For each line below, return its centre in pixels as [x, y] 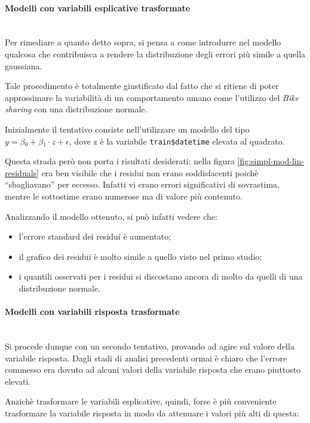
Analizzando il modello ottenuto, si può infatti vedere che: [111, 216]
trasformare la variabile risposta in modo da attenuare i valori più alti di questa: [152, 413]
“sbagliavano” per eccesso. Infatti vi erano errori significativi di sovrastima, [142, 184]
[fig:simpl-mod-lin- [271, 161]
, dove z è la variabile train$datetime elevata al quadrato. [177, 141]
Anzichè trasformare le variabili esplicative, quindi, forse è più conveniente [141, 401]
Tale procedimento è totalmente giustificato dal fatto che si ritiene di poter [142, 86]
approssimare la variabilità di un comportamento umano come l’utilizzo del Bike [152, 97]
